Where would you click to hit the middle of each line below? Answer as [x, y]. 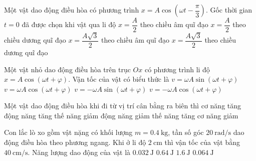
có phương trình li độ [177, 69]
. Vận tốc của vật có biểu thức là [119, 79]
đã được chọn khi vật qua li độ [69, 24]
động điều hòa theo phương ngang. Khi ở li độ [75, 142]
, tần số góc [186, 132]
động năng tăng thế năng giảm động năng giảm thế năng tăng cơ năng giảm [121, 115]
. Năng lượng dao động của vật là [79, 152]
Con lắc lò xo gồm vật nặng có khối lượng [68, 132]
